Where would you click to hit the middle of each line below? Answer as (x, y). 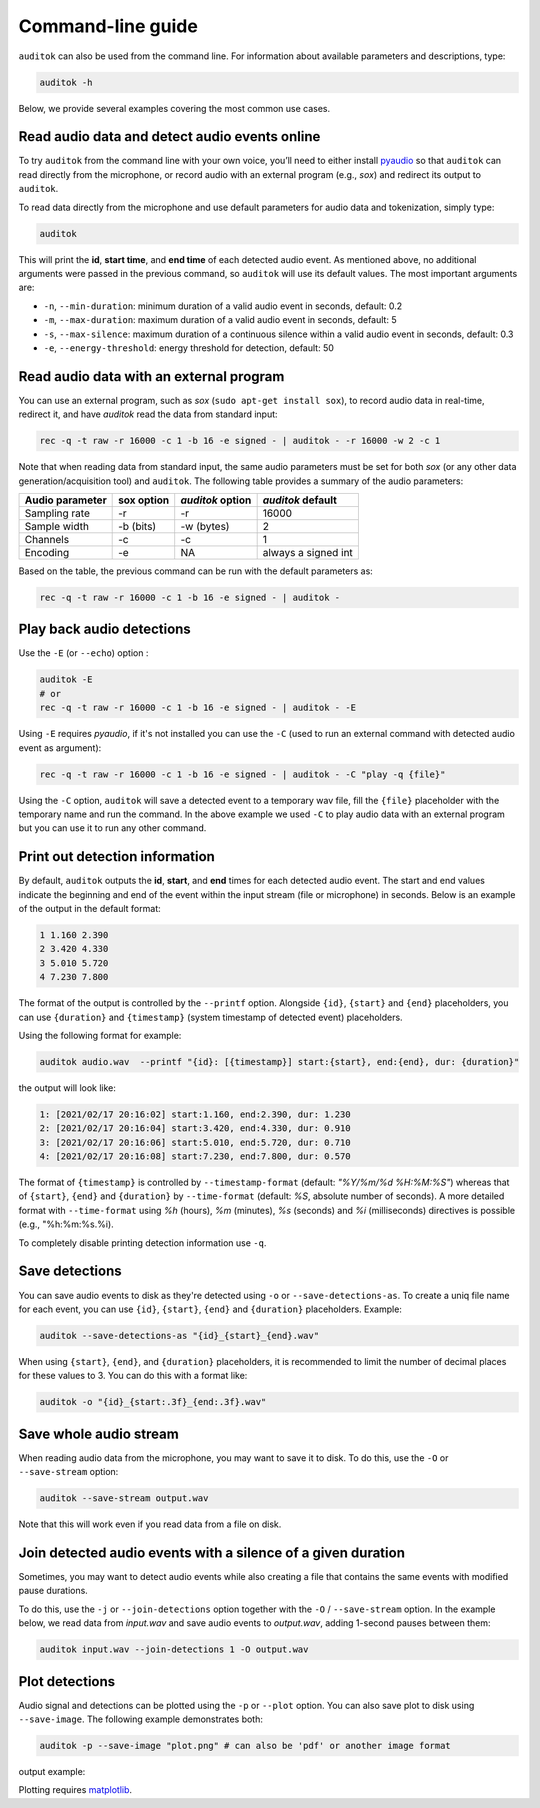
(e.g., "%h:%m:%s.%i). (66, 1224)
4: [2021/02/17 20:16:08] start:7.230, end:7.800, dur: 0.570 (195, 1156)
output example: (52, 1772)
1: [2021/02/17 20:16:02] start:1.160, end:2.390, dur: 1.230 (195, 1114)
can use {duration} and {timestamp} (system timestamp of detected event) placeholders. (211, 1017)
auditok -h (66, 82)
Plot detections (67, 1681)
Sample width (57, 526)
